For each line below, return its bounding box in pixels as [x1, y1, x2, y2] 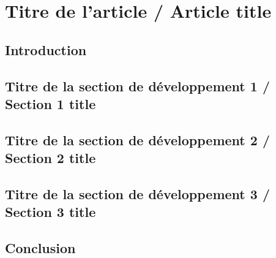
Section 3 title [5, 202, 96, 221]
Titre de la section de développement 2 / [5, 130, 270, 149]
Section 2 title [5, 148, 96, 167]
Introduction [5, 40, 87, 59]
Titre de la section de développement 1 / [5, 76, 270, 95]
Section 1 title [5, 94, 96, 113]
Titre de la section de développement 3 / [5, 184, 270, 203]
